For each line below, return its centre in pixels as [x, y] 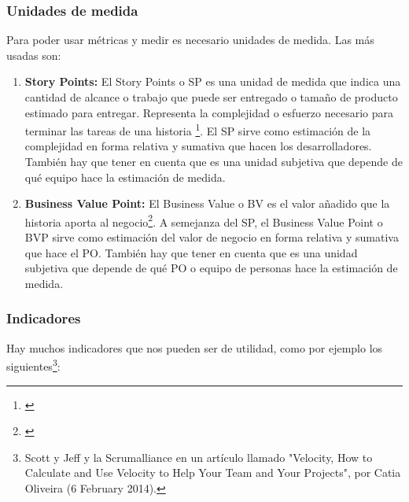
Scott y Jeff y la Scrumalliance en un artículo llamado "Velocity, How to [199, 457]
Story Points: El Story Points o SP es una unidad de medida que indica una [213, 81]
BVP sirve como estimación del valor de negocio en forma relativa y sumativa [212, 237]
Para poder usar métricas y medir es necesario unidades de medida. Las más [190, 40]
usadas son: [34, 55]
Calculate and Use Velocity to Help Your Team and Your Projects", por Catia [213, 472]
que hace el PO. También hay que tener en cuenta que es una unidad [191, 252]
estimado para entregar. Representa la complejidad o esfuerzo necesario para [209, 112]
